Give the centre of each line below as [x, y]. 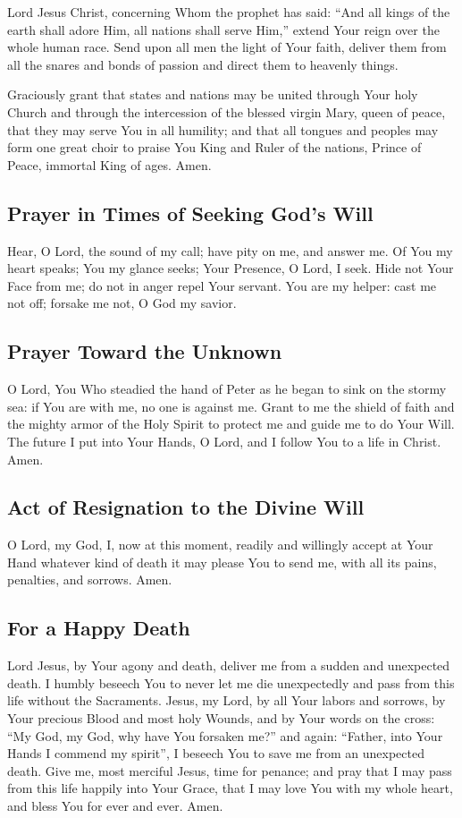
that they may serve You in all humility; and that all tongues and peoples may [223, 129]
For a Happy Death [99, 628]
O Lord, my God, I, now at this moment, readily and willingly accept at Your [220, 545]
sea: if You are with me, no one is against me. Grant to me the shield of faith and [231, 406]
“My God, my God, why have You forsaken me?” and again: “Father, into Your [225, 735]
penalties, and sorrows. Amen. [90, 579]
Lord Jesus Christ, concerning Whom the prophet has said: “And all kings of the [229, 12]
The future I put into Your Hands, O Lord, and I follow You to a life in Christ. [224, 441]
